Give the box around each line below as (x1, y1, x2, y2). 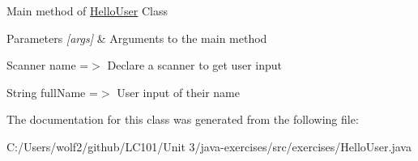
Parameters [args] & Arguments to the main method (6, 29, 267, 46)
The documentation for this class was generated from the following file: (6, 111, 359, 128)
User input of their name (117, 83, 240, 100)
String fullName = (6, 83, 98, 100)
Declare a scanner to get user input (107, 57, 282, 74)
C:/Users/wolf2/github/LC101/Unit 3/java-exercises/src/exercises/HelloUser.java (6, 138, 412, 155)
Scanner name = (6, 57, 89, 74)
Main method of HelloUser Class (6, 2, 168, 19)
